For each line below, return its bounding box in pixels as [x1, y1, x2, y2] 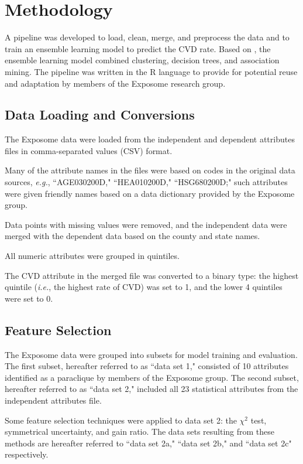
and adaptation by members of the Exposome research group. [5, 77, 226, 89]
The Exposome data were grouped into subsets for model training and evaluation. [5, 348, 298, 360]
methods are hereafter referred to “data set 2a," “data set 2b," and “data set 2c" [5, 436, 292, 449]
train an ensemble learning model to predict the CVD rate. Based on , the [5, 42, 271, 54]
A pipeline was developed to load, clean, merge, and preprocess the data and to [5, 31, 290, 43]
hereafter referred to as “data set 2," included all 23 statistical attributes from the [5, 383, 298, 395]
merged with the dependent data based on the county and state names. [5, 230, 260, 242]
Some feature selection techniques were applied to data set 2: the [5, 414, 237, 426]
